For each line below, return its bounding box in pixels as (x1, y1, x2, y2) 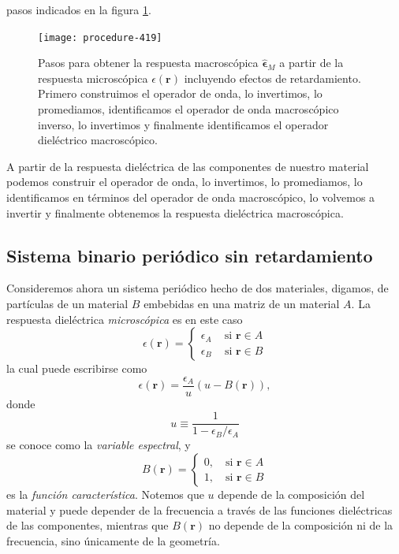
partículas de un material (6, 295, 129, 311)
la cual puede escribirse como (6, 360, 147, 377)
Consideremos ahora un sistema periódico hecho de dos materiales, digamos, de (6, 280, 389, 296)
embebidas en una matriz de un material (144, 295, 340, 311)
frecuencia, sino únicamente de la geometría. (6, 532, 220, 548)
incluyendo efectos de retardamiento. (184, 69, 361, 86)
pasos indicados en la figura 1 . (6, 2, 151, 17)
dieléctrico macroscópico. (38, 132, 158, 148)
